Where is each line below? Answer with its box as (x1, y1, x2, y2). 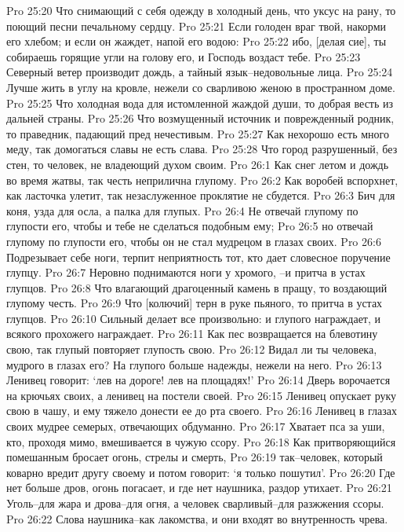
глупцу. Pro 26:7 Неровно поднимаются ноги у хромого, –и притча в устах (6, 264, 366, 281)
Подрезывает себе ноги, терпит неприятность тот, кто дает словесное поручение (6, 248, 391, 265)
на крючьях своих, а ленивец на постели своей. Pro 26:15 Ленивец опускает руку (6, 387, 397, 403)
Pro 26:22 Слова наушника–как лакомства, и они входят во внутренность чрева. (6, 510, 388, 526)
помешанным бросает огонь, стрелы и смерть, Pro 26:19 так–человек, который (6, 449, 383, 465)
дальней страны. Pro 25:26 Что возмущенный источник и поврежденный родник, (6, 110, 395, 127)
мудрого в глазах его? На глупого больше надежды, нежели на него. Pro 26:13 (6, 356, 382, 372)
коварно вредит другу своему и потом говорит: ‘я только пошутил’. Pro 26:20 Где (6, 464, 395, 480)
